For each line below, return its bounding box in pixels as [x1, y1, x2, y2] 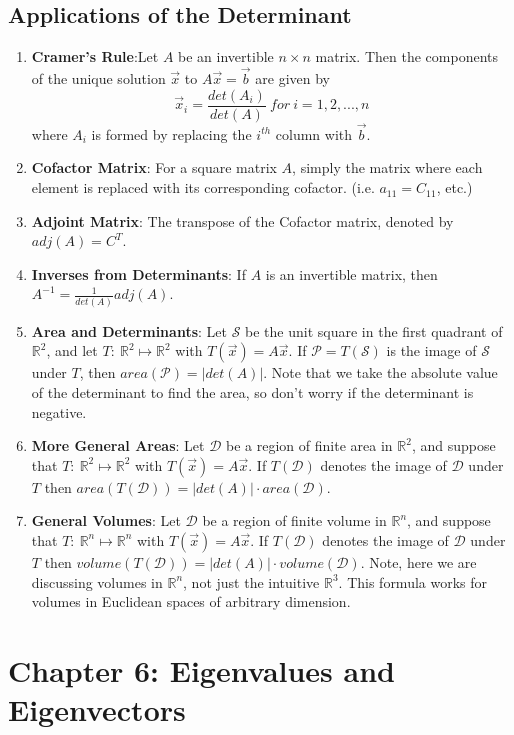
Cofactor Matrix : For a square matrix [31, 157, 277, 178]
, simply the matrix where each [292, 157, 483, 178]
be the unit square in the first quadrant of [245, 320, 503, 341]
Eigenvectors [8, 689, 186, 730]
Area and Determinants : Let [31, 320, 227, 341]
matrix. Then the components [315, 46, 498, 67]
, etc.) [436, 177, 473, 198]
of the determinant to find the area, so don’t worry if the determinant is [31, 381, 474, 402]
